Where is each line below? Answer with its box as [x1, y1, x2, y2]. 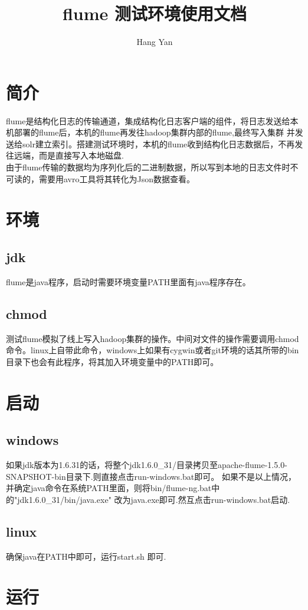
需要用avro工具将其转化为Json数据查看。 [38, 172, 195, 185]
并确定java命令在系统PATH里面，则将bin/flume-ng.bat [6, 482, 212, 494]
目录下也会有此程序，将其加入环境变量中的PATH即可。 [6, 355, 219, 367]
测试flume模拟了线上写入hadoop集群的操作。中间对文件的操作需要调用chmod [6, 332, 299, 344]
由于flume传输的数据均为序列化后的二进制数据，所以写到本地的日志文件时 [6, 161, 290, 173]
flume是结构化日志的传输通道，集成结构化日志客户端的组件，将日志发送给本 [6, 114, 299, 127]
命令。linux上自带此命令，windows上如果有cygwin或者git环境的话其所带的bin [6, 344, 299, 356]
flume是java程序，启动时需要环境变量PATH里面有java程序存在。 [6, 275, 251, 288]
